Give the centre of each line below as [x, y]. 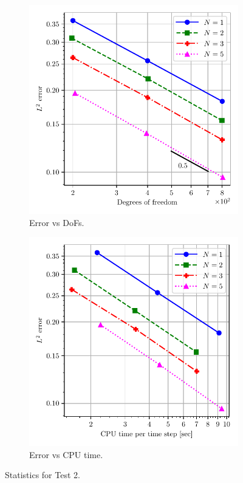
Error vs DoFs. [57, 222]
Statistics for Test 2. [43, 475]
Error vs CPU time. [66, 454]
